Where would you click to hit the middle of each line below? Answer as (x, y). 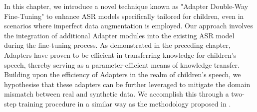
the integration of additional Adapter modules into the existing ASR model (119, 35)
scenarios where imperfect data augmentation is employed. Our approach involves (129, 26)
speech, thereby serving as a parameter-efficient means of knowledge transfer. (122, 64)
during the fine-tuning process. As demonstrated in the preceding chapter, (117, 45)
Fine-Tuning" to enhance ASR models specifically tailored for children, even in (124, 16)
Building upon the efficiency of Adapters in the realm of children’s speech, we (123, 74)
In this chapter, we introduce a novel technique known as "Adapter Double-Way (126, 6)
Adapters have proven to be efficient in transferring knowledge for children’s (120, 55)
